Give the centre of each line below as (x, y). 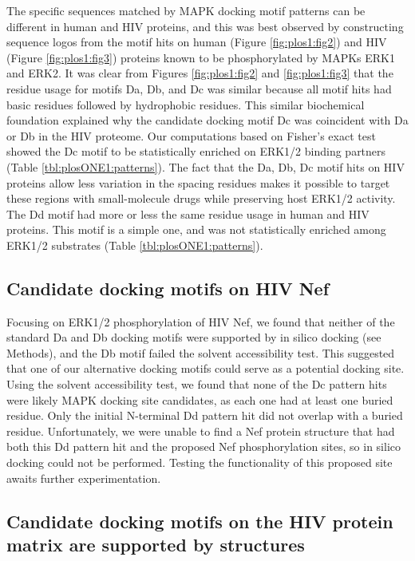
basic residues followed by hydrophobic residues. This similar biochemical (186, 104)
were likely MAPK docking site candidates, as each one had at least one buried (200, 399)
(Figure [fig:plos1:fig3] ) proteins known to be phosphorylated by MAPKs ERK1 (201, 57)
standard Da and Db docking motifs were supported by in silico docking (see (194, 337)
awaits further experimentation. (84, 478)
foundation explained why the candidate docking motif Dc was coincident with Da (207, 120)
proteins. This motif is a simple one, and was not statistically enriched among (196, 229)
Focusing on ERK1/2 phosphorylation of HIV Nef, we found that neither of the (201, 321)
